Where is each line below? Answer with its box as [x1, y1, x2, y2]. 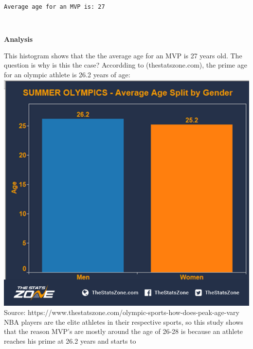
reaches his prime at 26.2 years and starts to [4, 335, 136, 346]
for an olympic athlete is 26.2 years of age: [4, 69, 130, 79]
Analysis [4, 34, 33, 44]
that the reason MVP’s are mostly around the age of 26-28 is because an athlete [4, 326, 243, 336]
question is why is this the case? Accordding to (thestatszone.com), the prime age [4, 60, 247, 70]
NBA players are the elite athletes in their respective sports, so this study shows [4, 316, 243, 327]
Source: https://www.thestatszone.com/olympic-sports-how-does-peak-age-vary [4, 307, 239, 317]
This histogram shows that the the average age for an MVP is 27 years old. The [4, 50, 242, 60]
